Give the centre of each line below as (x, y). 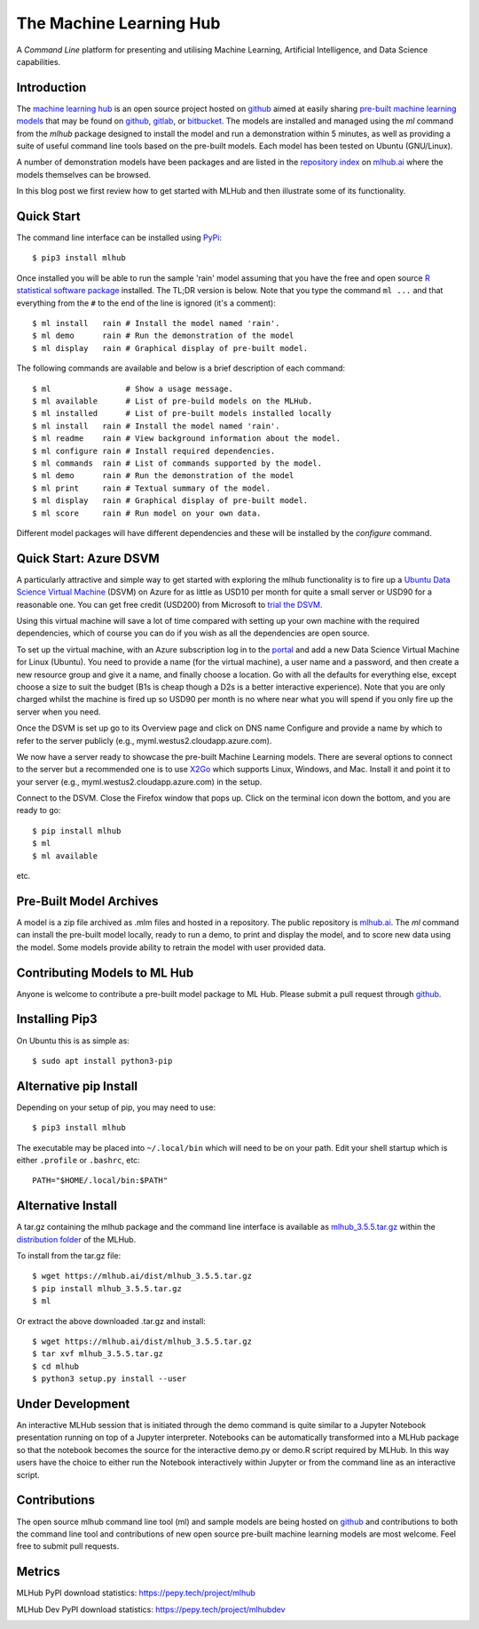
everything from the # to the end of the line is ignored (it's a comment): (146, 303)
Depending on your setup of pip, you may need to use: (116, 1107)
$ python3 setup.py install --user (110, 1379)
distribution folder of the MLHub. (76, 1239)
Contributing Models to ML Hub (105, 973)
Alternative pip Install (77, 1086)
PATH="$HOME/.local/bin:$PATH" (100, 1181)
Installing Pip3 (57, 1019)
